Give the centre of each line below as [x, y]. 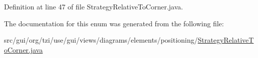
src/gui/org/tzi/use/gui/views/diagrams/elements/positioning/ [101, 40]
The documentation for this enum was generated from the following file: [114, 23]
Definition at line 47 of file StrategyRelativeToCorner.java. [93, 6]
